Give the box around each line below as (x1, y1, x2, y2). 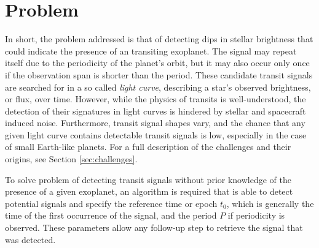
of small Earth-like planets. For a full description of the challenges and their (5, 140, 291, 153)
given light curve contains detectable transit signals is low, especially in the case (5, 128, 307, 141)
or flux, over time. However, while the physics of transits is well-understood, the (5, 92, 306, 105)
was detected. (5, 233, 56, 246)
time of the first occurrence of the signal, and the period (5, 209, 217, 222)
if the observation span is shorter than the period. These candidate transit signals (5, 68, 313, 81)
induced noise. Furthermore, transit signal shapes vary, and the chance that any (5, 116, 305, 129)
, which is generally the (226, 197, 314, 209)
